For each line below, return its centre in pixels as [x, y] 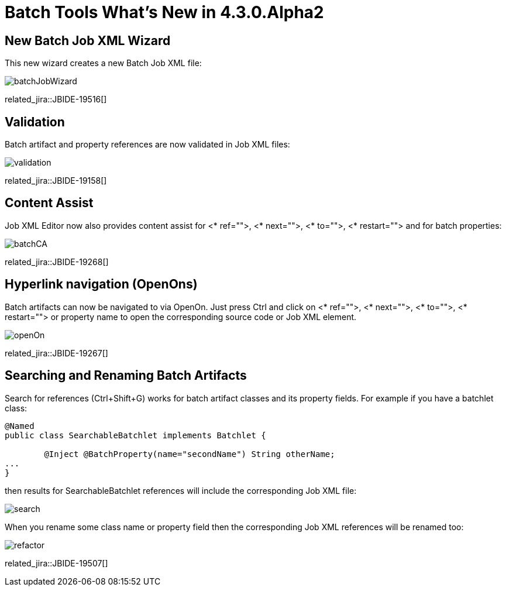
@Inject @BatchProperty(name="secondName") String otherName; [190, 454]
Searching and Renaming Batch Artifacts [126, 376]
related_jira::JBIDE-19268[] [57, 262]
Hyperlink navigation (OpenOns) [101, 284]
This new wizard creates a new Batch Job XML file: [103, 63]
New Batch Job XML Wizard [88, 40]
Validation [35, 122]
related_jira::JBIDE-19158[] [56, 181]
